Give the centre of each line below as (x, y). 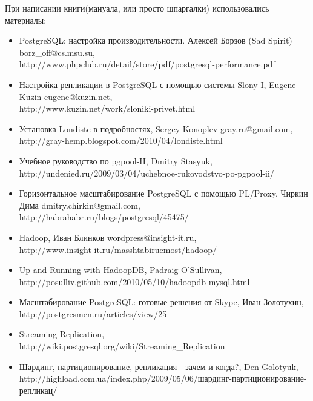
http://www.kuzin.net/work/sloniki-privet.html (107, 108)
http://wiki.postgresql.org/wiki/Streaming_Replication (122, 346)
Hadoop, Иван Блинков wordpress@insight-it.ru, (108, 237)
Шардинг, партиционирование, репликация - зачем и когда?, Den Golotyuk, (159, 366)
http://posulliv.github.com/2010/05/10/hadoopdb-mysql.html (134, 281)
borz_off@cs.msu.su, (57, 52)
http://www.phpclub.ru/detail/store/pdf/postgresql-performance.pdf (147, 64)
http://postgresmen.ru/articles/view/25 (93, 313)
